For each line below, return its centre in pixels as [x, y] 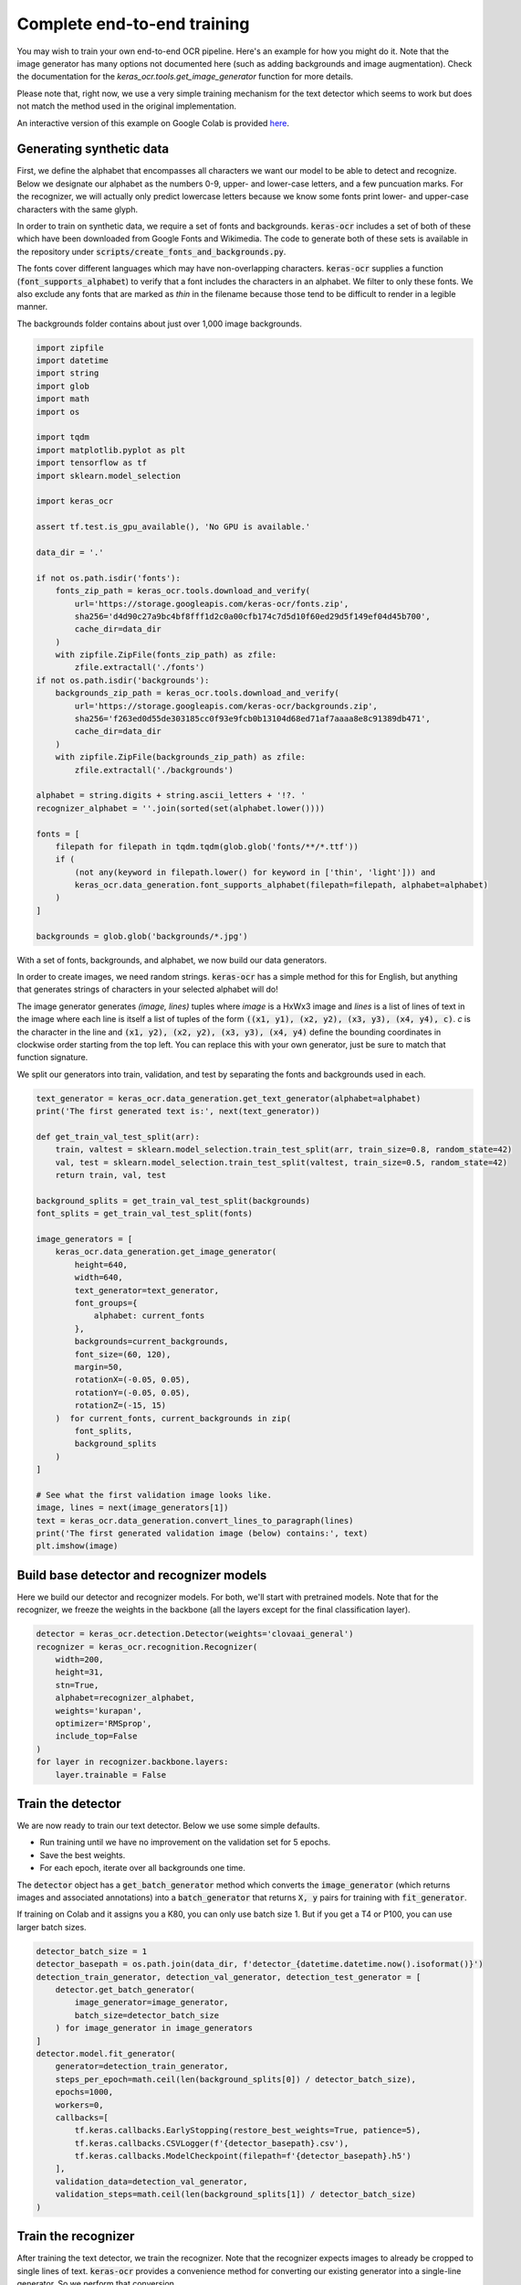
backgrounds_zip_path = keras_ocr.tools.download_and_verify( [197, 693]
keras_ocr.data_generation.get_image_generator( [166, 1252]
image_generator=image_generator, [151, 2003]
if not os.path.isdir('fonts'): [109, 578]
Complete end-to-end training [133, 24]
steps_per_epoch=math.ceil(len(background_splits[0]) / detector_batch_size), [236, 2079]
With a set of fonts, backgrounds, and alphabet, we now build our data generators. [172, 960]
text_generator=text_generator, [146, 1290]
